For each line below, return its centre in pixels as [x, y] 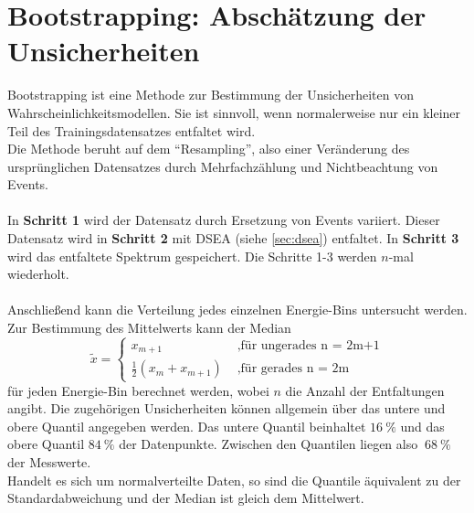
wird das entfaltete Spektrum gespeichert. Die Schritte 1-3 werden [192, 256]
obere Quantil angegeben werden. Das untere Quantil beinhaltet [187, 426]
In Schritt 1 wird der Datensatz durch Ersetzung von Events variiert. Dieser [224, 220]
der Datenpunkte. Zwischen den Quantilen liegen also [269, 444]
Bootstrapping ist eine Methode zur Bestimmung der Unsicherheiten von [211, 95]
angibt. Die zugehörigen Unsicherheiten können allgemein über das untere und [226, 408]
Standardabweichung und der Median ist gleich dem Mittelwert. [186, 498]
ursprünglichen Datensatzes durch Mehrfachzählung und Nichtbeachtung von [223, 166]
